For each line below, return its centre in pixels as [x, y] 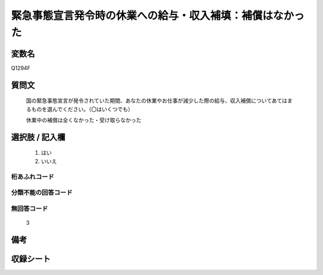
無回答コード [30, 208]
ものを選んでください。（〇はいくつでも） [82, 109]
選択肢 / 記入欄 [38, 137]
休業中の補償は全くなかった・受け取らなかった [84, 120]
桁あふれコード [33, 177]
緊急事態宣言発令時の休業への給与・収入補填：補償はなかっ [158, 16]
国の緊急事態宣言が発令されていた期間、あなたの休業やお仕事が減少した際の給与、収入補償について [149, 101]
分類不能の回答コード [42, 193]
